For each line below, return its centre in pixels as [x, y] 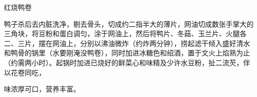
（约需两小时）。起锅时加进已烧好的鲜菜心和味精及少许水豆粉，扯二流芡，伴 [127, 62]
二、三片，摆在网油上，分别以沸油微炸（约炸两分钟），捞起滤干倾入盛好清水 [127, 43]
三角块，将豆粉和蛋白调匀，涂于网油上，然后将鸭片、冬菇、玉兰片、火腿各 [125, 33]
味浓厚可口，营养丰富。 [42, 89]
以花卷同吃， [25, 72]
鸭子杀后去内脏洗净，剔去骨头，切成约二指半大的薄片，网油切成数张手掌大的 [129, 24]
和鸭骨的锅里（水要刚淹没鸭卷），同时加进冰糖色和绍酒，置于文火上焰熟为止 [127, 53]
